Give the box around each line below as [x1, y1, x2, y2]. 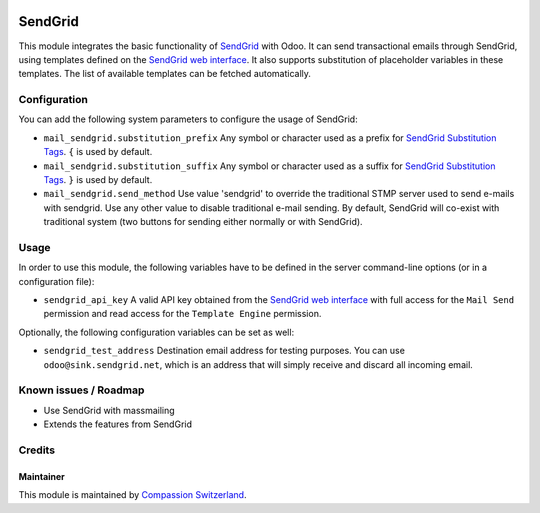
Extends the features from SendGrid [43, 418, 193, 430]
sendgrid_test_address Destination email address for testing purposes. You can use [43, 345, 405, 357]
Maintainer [18, 470, 65, 482]
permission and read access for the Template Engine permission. [43, 308, 322, 320]
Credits [18, 443, 55, 457]
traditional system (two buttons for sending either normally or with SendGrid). [43, 216, 364, 228]
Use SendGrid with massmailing [43, 404, 175, 416]
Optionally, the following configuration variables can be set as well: [18, 326, 295, 338]
